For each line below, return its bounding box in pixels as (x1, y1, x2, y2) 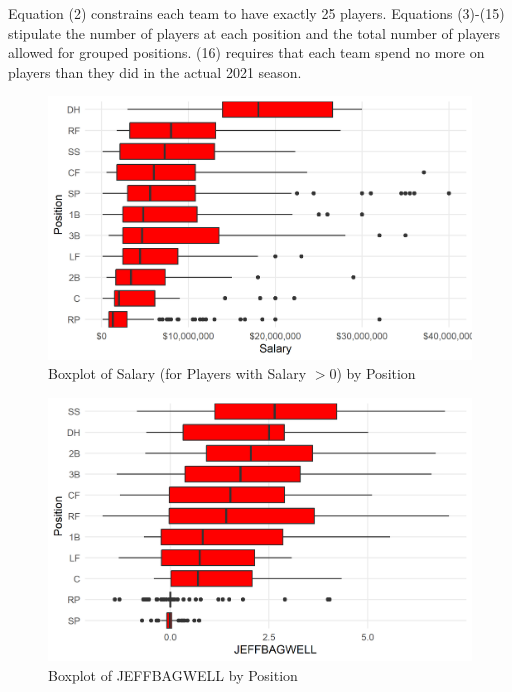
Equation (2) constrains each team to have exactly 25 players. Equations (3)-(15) (8, 3, 505, 23)
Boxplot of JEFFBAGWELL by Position (48, 664, 298, 685)
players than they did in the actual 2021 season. (8, 61, 302, 82)
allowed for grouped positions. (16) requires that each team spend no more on (8, 42, 485, 63)
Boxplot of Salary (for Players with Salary (48, 363, 307, 384)
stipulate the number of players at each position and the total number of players (8, 22, 501, 43)
